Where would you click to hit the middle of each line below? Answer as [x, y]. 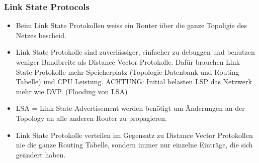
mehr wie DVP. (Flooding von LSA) [72, 91]
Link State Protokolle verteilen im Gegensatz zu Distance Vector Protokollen [134, 135]
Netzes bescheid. [41, 35]
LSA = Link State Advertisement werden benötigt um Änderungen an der [130, 108]
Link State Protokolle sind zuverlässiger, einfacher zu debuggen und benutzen [135, 52]
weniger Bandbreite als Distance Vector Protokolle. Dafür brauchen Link [128, 62]
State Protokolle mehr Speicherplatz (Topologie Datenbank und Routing [127, 71]
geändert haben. [41, 154]
